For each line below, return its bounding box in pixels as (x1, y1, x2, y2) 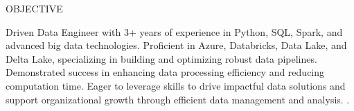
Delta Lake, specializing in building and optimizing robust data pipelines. (6, 51, 317, 65)
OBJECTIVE (6, 1, 63, 15)
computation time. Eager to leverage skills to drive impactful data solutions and (6, 78, 346, 92)
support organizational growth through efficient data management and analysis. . (6, 92, 350, 106)
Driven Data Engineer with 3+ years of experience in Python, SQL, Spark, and (6, 24, 343, 39)
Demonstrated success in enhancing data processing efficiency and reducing (6, 65, 325, 79)
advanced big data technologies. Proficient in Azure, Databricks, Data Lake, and (6, 38, 347, 52)
